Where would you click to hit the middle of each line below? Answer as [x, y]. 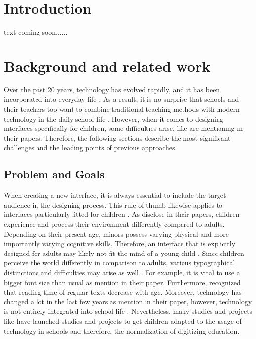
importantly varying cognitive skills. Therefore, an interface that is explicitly [120, 243]
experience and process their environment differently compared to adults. [114, 224]
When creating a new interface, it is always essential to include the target [115, 195]
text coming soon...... [36, 32]
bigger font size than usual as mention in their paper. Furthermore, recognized [122, 282]
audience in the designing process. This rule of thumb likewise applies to [113, 204]
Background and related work [107, 65]
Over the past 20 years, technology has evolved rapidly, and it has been [112, 89]
